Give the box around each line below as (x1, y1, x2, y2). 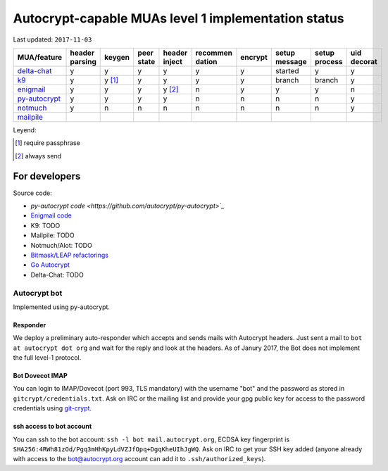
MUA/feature (17, 52, 63, 62)
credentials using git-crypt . (13, 404, 92, 413)
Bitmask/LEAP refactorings (30, 251, 109, 259)
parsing (70, 56, 96, 66)
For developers (13, 170, 81, 182)
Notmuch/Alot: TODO (30, 241, 93, 249)
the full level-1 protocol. (13, 353, 82, 362)
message (275, 56, 307, 66)
